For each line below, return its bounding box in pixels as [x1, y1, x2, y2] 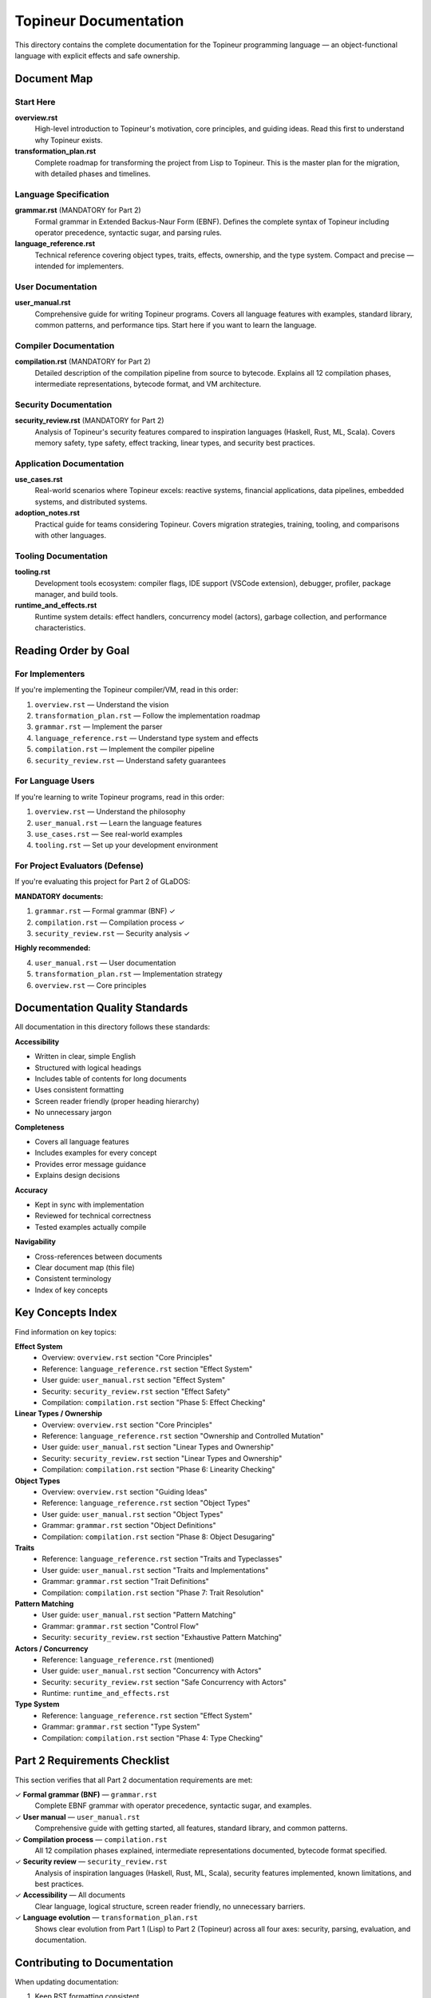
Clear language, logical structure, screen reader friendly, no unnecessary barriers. [34, 1901, 306, 1911]
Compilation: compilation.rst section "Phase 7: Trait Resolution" [42, 1587, 264, 1598]
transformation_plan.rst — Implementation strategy [34, 969, 223, 979]
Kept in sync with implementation [34, 1200, 144, 1209]
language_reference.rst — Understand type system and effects [34, 733, 259, 742]
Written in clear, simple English [34, 1052, 136, 1061]
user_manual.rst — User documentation [34, 957, 176, 967]
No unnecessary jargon [34, 1108, 112, 1117]
